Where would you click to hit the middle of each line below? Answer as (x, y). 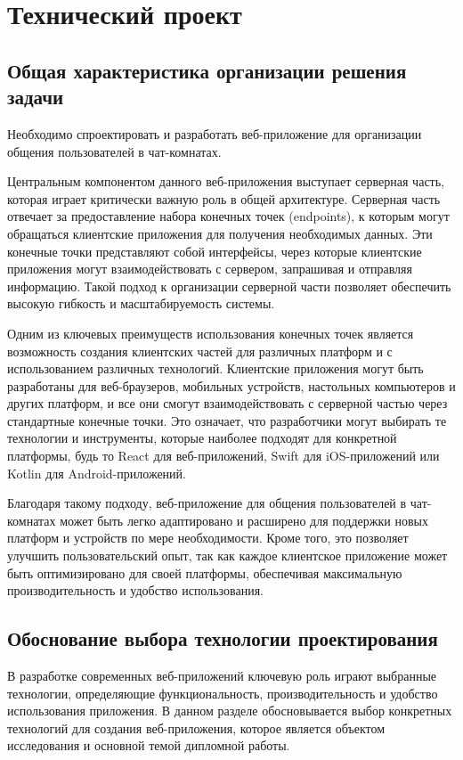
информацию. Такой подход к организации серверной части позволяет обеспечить (229, 286)
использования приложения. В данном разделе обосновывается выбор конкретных (230, 711)
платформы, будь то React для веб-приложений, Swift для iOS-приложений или (223, 456)
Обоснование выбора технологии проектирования (223, 638)
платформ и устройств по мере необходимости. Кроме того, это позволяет (208, 538)
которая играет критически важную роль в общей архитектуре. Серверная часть (224, 198)
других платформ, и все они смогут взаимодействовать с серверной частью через (227, 403)
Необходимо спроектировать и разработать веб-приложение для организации (215, 133)
